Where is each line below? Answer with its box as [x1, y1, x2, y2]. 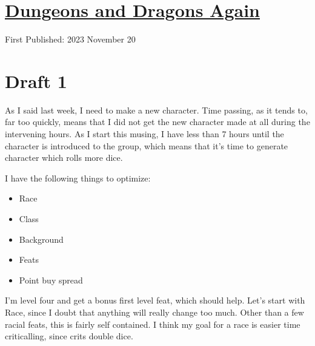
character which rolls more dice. [5, 151, 123, 164]
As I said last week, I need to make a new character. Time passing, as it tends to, [5, 103, 308, 116]
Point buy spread [19, 273, 83, 286]
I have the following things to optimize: [5, 171, 151, 184]
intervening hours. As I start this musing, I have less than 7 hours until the [5, 127, 284, 140]
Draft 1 [5, 68, 67, 93]
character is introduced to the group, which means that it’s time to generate [5, 139, 288, 152]
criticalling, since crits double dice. [5, 330, 133, 342]
